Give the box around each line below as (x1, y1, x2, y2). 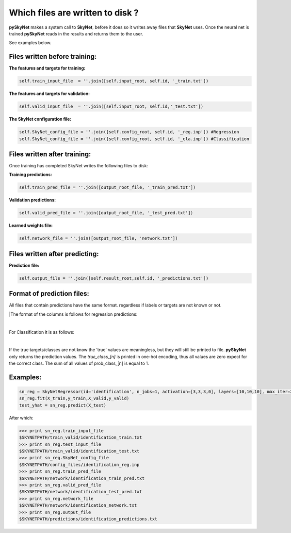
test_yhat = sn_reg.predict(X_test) (19, 403, 107, 408)
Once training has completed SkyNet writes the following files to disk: (9, 163, 148, 169)
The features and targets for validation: (9, 91, 90, 97)
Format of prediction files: (9, 290, 90, 298)
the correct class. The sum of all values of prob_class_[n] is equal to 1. (9, 360, 149, 366)
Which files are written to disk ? (9, 7, 139, 18)
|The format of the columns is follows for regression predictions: (9, 311, 138, 317)
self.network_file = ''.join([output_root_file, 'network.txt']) (19, 236, 178, 241)
